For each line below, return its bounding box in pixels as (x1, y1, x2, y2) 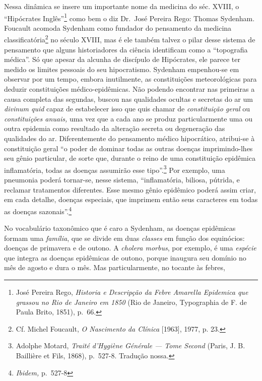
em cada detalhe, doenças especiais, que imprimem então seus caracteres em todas (4, 194, 258, 205)
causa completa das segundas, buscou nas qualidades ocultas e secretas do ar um (4, 93, 253, 104)
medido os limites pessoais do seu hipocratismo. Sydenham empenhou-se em (4, 63, 239, 74)
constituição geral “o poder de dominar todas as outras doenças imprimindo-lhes (4, 143, 253, 153)
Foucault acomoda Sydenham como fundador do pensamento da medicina (4, 22, 232, 33)
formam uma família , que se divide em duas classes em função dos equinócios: (4, 232, 245, 243)
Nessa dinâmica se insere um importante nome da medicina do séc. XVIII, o (4, 1, 239, 11)
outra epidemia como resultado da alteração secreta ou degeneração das (4, 123, 225, 134)
